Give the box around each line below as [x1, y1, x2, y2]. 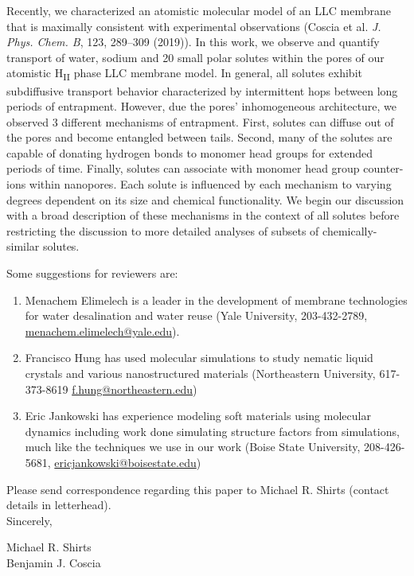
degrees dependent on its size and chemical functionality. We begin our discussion [6, 191, 404, 208]
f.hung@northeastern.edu [72, 380, 193, 397]
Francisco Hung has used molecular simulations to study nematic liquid [25, 349, 373, 366]
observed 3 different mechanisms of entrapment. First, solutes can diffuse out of [6, 113, 394, 130]
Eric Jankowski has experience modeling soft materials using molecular [25, 407, 371, 424]
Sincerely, [6, 512, 53, 528]
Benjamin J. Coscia [6, 554, 101, 570]
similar [6, 238, 40, 255]
